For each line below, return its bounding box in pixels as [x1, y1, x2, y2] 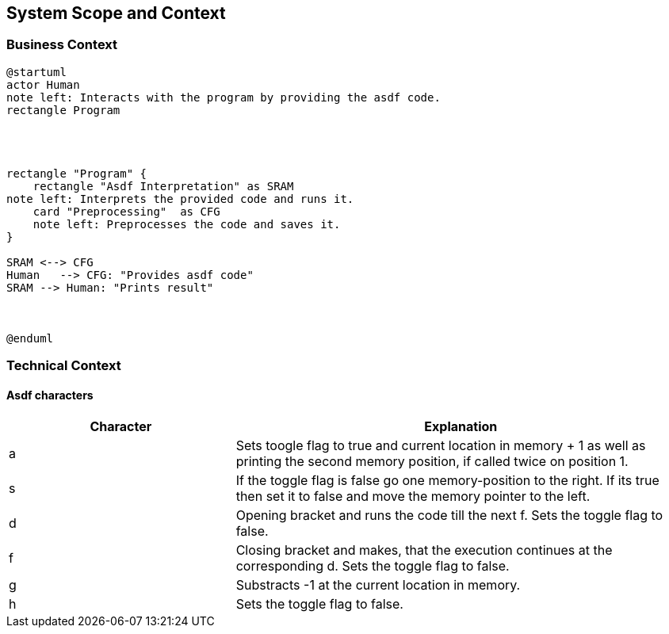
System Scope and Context [6, 3, 226, 23]
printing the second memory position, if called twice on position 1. [235, 453, 629, 470]
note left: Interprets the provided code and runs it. [6, 192, 354, 205]
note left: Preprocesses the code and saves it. [32, 217, 341, 231]
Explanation [424, 418, 498, 435]
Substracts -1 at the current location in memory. [235, 577, 521, 594]
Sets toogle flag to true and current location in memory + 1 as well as [235, 437, 646, 454]
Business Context [6, 36, 118, 53]
